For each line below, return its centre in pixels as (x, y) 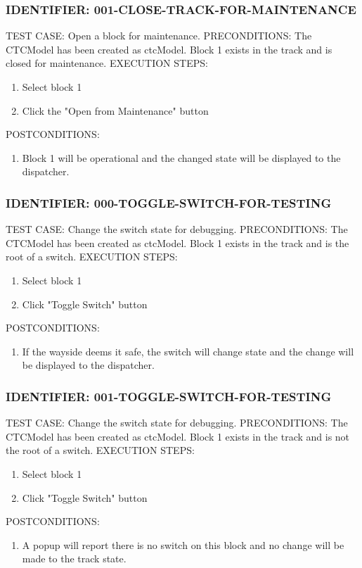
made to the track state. (74, 558)
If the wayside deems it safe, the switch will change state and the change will (188, 351)
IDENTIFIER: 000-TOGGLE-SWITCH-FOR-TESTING (169, 202)
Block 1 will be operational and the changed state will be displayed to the (181, 157)
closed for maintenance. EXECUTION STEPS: (107, 63)
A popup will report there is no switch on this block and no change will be (183, 544)
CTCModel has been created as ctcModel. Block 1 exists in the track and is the (177, 242)
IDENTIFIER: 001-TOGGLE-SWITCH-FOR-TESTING (169, 396)
